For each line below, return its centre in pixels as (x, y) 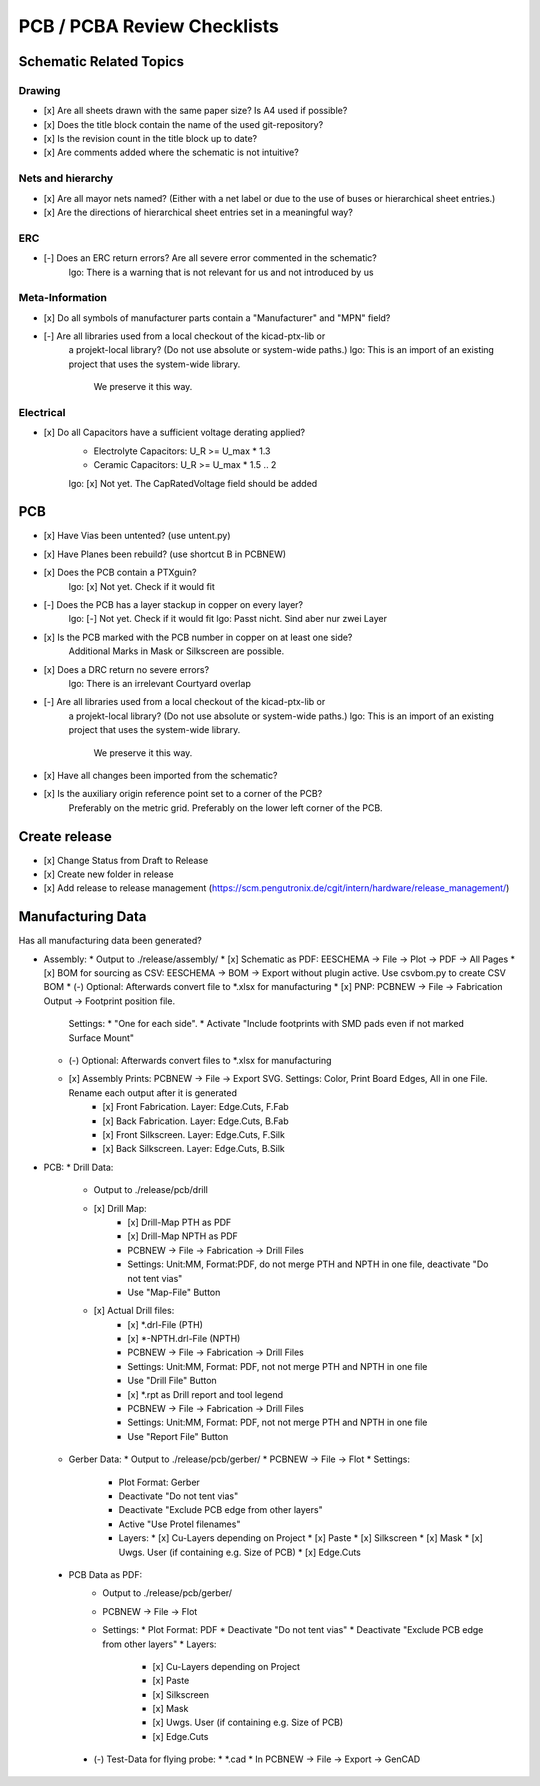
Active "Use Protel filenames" (179, 1524)
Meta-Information (63, 298)
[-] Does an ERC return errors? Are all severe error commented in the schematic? (210, 258)
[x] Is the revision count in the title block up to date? (150, 139)
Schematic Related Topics (101, 61)
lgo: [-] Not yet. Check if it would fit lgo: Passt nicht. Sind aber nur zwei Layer (227, 619)
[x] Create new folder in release (108, 874)
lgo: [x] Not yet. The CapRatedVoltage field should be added (193, 483)
